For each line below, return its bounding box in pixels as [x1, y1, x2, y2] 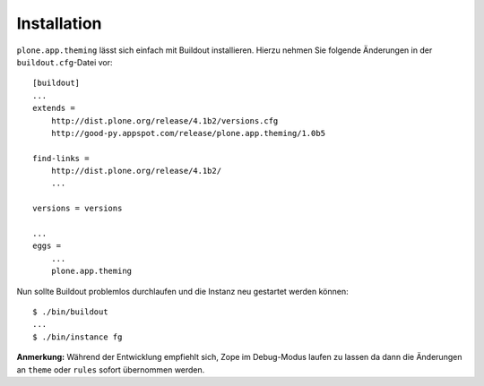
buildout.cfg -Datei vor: [16, 56, 113, 67]
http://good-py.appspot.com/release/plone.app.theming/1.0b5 [50, 128, 326, 138]
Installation [16, 13, 102, 33]
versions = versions [32, 203, 123, 214]
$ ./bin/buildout [32, 306, 108, 317]
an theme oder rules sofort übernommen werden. [16, 364, 205, 375]
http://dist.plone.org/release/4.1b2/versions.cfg [50, 116, 279, 125]
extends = [32, 103, 75, 114]
